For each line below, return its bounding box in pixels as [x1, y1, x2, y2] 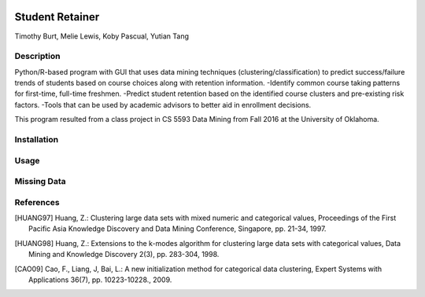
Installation [14, 134, 59, 145]
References [14, 196, 60, 207]
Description [14, 51, 61, 62]
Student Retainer [14, 10, 100, 24]
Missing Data [14, 176, 66, 187]
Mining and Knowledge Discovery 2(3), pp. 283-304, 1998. [28, 250, 220, 259]
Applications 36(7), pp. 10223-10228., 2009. [28, 275, 172, 284]
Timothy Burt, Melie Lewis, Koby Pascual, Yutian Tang [14, 31, 189, 41]
